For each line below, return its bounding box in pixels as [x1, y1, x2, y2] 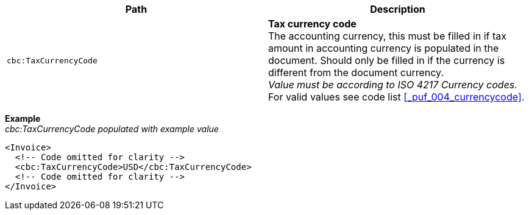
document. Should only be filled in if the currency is [268, 54, 505, 66]
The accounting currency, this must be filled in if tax [268, 30, 507, 42]
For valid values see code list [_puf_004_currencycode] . [268, 91, 525, 103]
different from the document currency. [268, 66, 444, 79]
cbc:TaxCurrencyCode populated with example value [5, 124, 219, 134]
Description [370, 3, 425, 15]
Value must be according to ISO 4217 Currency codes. [268, 79, 517, 91]
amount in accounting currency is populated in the [268, 42, 499, 54]
